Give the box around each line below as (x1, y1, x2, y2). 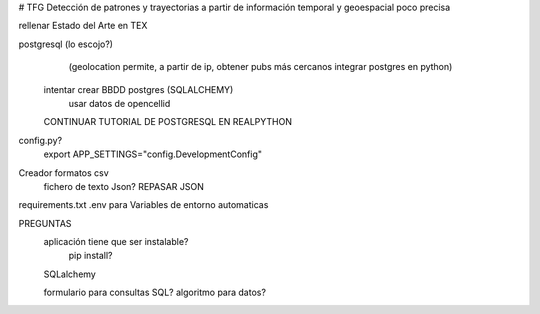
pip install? (68, 250, 113, 262)
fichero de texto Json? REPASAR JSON (43, 180, 204, 192)
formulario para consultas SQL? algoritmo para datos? (43, 286, 267, 299)
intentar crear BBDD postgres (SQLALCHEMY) (43, 83, 234, 95)
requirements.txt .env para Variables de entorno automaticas (18, 199, 269, 211)
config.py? (18, 134, 63, 146)
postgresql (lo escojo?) (18, 38, 114, 50)
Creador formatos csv (18, 166, 109, 179)
